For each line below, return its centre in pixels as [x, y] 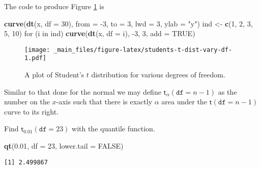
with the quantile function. [113, 129]
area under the [184, 102]
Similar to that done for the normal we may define [83, 91]
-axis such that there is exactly [104, 102]
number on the [27, 102]
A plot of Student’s [54, 75]
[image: [37, 50]
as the [227, 91]
